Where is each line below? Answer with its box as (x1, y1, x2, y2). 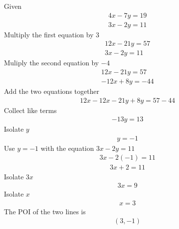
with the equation (41, 143, 94, 153)
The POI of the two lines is (4, 206, 86, 216)
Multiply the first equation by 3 (4, 29, 100, 39)
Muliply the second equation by (4, 57, 99, 68)
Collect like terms (4, 105, 57, 115)
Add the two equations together (4, 86, 100, 96)
